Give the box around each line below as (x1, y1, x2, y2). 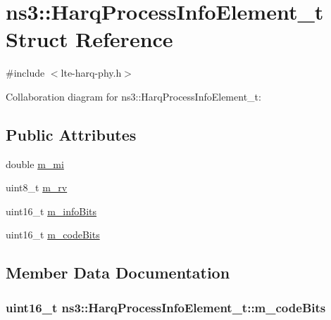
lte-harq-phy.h (61, 65, 122, 80)
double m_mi (6, 156, 64, 171)
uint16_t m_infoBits (6, 203, 97, 218)
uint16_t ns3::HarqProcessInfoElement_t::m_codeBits (6, 298, 326, 316)
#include (6, 65, 45, 80)
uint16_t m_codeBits (6, 227, 100, 242)
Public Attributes (6, 123, 137, 145)
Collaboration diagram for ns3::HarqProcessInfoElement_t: (6, 89, 261, 103)
